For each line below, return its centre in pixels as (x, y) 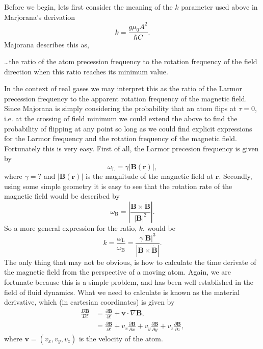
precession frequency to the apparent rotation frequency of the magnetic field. (126, 98)
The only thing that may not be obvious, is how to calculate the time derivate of (130, 262)
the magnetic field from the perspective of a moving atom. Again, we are (118, 272)
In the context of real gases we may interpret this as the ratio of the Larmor (123, 88)
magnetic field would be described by (62, 196)
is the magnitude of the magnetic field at (149, 176)
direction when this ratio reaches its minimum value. (86, 71)
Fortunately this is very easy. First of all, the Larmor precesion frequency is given (131, 148)
